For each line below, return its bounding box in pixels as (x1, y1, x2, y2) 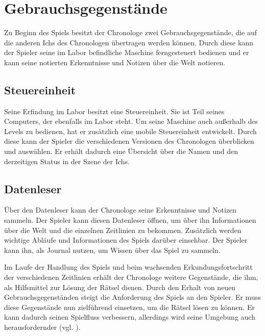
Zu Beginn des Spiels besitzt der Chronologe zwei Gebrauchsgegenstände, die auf (4, 27, 257, 38)
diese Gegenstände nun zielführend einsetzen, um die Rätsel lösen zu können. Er (4, 301, 255, 312)
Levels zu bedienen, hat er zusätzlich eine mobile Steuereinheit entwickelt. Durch (4, 125, 257, 136)
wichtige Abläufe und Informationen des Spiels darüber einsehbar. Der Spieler (4, 235, 248, 245)
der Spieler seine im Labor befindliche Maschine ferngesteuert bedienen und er (4, 47, 249, 58)
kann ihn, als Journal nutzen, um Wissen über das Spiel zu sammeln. (4, 244, 221, 255)
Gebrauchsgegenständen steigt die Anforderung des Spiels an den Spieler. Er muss (4, 292, 261, 302)
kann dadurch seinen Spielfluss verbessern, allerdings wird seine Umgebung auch (4, 312, 255, 322)
